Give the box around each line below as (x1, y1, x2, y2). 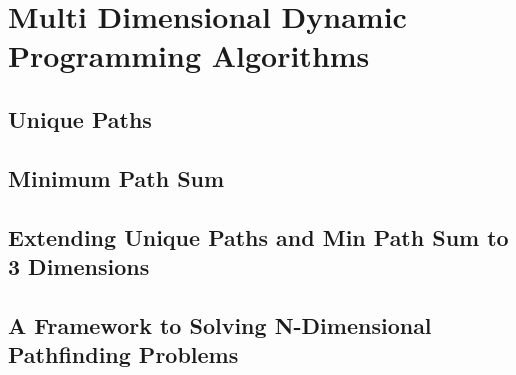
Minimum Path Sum (8, 162, 225, 193)
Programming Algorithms (8, 35, 370, 76)
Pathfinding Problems (8, 339, 239, 370)
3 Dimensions (8, 250, 150, 281)
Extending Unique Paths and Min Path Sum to (8, 221, 509, 252)
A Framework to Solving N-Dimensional (8, 309, 432, 340)
